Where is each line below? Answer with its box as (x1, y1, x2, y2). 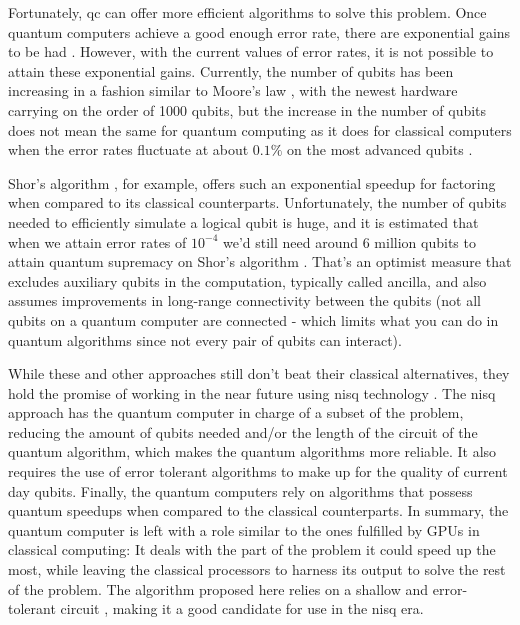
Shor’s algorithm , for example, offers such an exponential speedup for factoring (8, 172, 496, 193)
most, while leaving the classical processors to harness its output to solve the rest (8, 559, 506, 580)
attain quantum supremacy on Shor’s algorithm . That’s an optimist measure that (8, 251, 512, 272)
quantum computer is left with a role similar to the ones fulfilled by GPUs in (8, 519, 480, 540)
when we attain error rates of (8, 231, 187, 252)
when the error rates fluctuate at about (8, 139, 249, 160)
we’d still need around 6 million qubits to (222, 231, 476, 252)
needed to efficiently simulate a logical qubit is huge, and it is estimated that (8, 211, 479, 232)
